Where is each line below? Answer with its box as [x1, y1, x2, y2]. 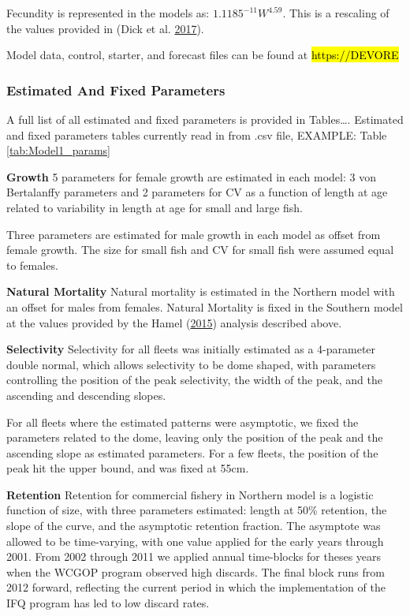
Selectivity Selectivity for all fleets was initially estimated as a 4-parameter [6, 341, 376, 357]
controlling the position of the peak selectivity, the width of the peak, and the [6, 371, 383, 388]
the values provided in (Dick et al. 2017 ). [6, 20, 204, 36]
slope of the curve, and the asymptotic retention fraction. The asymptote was [6, 517, 381, 534]
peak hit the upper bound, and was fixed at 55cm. [6, 460, 249, 476]
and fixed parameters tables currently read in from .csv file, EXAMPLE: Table [6, 126, 387, 143]
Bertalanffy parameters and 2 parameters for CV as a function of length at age [6, 184, 388, 200]
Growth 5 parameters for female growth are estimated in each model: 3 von [6, 168, 376, 185]
